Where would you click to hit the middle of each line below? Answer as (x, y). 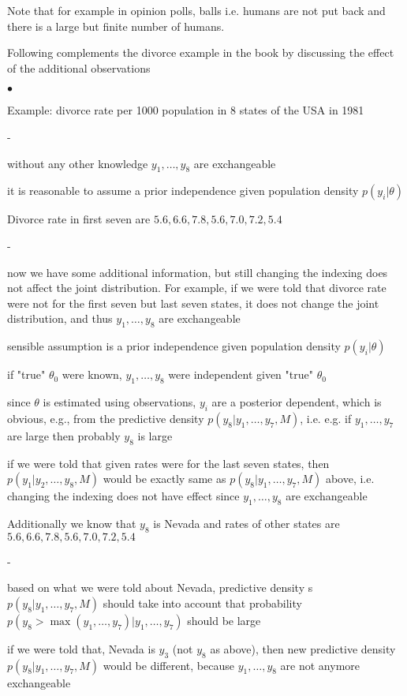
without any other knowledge (78, 163)
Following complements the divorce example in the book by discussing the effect (201, 52)
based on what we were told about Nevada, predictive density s (160, 587)
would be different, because (168, 665)
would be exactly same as (164, 479)
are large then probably (64, 435)
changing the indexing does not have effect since (123, 496)
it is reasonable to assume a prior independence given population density (183, 191)
